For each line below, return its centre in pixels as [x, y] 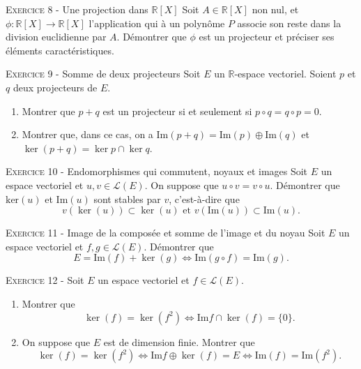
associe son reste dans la [289, 23]
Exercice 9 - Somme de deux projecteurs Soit [103, 74]
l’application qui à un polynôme [157, 23]
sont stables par [127, 198]
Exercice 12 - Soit [45, 280]
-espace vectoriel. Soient [285, 74]
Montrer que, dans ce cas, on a [87, 134]
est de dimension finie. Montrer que [179, 341]
